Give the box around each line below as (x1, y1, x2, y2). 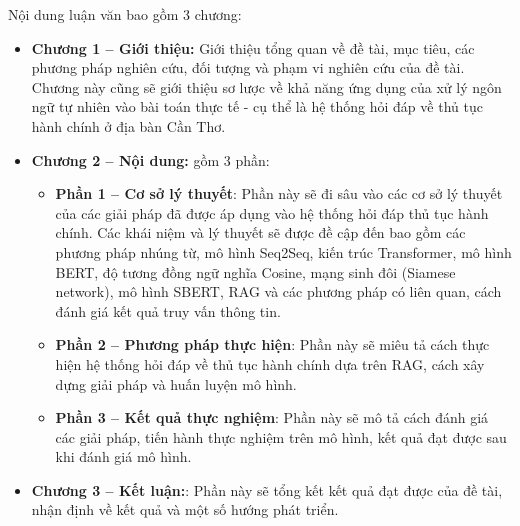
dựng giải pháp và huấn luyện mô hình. (55, 373, 297, 394)
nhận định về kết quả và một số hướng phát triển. (31, 499, 339, 520)
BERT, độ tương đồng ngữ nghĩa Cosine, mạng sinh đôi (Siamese (55, 261, 456, 282)
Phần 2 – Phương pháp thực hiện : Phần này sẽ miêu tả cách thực (55, 334, 490, 355)
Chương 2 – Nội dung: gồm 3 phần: (31, 149, 270, 170)
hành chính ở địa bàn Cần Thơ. (31, 115, 226, 136)
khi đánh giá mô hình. (55, 446, 192, 467)
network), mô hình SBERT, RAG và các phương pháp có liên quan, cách (55, 281, 502, 302)
